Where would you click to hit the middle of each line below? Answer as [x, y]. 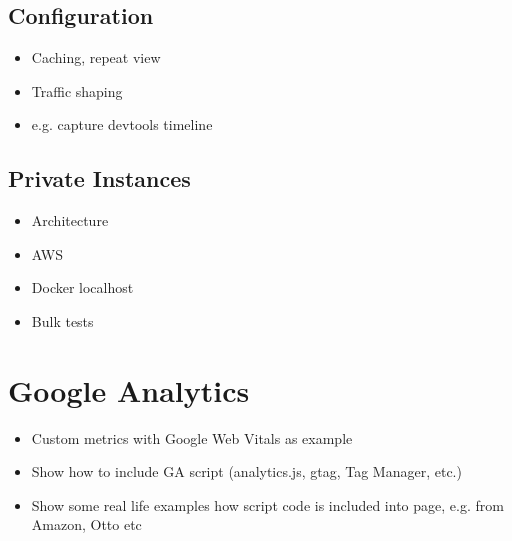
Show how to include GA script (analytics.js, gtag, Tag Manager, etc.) [246, 471]
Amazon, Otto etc [86, 524]
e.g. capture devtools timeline [122, 124]
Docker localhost [82, 287]
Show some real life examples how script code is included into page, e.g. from [267, 504]
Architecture [70, 220]
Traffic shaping [77, 90]
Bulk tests [62, 320]
